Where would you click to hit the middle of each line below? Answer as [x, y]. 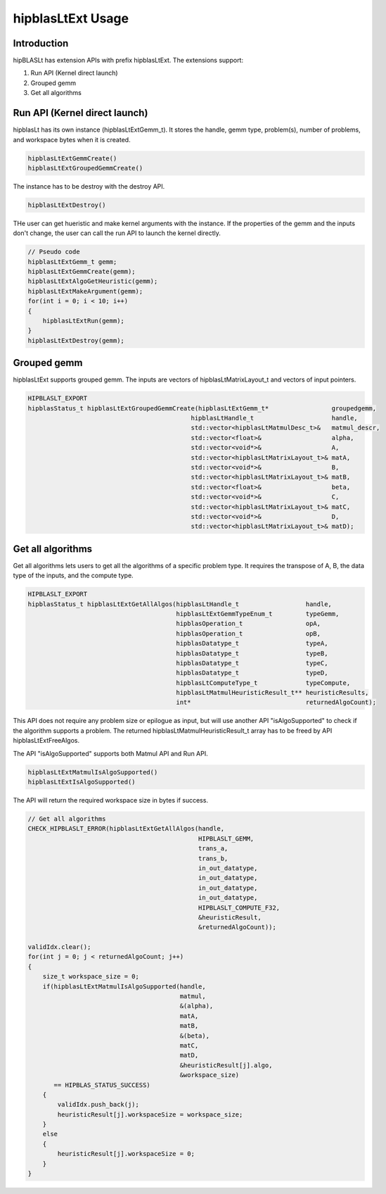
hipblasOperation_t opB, [249, 633]
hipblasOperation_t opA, [249, 624]
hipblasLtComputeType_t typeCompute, [263, 683]
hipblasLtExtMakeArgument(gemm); [85, 291]
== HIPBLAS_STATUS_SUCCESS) [102, 1085]
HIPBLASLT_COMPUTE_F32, [239, 907]
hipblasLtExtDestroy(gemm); [76, 340]
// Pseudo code [54, 252]
